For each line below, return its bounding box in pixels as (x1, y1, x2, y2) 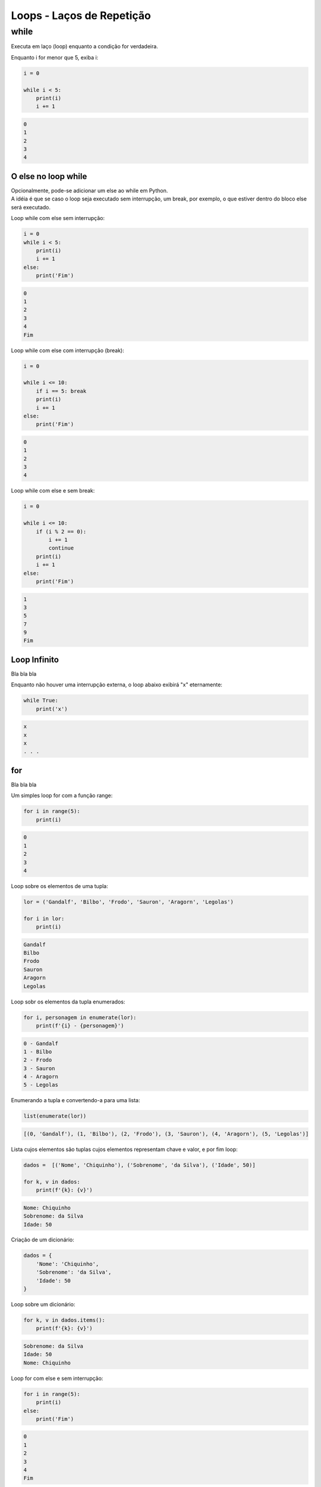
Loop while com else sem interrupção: (11, 215, 105, 222)
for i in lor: (23, 915, 65, 922)
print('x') (36, 705, 68, 712)
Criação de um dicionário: (11, 1236, 74, 1243)
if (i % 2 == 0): (36, 528, 87, 535)
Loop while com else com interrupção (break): (11, 347, 124, 354)
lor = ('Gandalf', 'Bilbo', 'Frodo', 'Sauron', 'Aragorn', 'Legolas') (23, 898, 234, 905)
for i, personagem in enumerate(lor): (23, 1014, 137, 1021)
